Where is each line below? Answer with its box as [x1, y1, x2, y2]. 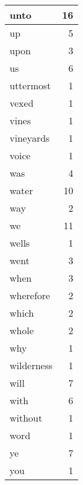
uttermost [10, 78, 51, 92]
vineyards [10, 131, 50, 145]
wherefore [10, 288, 51, 302]
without [10, 411, 43, 425]
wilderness [10, 358, 53, 372]
